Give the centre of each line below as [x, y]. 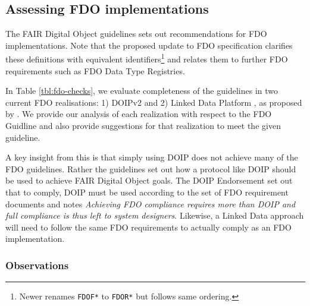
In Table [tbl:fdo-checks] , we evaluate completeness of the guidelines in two [142, 91]
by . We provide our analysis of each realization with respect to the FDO [139, 114]
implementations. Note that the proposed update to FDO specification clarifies [149, 45]
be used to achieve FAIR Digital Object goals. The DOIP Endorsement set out [149, 180]
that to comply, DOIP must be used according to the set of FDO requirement [147, 192]
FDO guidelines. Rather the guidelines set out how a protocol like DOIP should [151, 168]
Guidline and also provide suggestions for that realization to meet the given [143, 126]
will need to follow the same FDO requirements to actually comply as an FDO [148, 227]
